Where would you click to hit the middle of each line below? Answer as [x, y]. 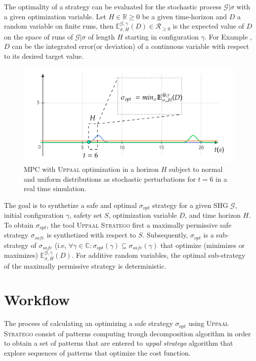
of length [102, 36]
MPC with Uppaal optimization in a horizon [91, 169]
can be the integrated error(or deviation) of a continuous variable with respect [130, 46]
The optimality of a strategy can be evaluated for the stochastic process [113, 6]
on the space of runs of [39, 36]
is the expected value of [208, 26]
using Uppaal [209, 323]
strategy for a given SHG [190, 205]
